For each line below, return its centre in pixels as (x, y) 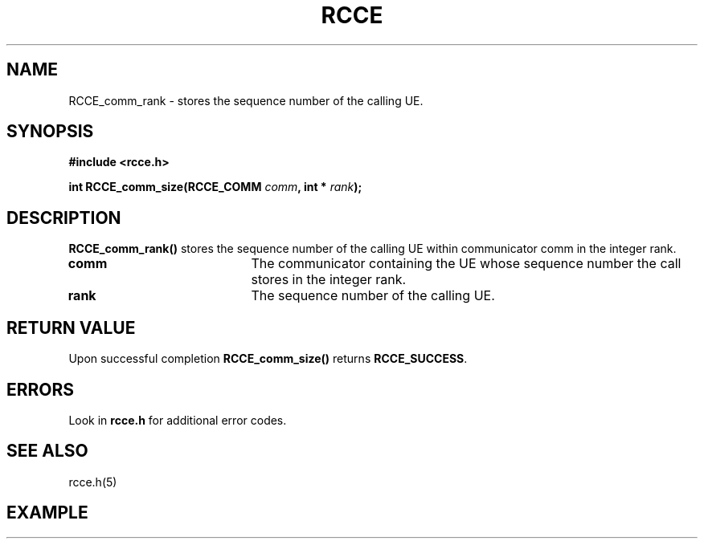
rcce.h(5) (93, 482)
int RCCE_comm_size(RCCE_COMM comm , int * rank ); (215, 187)
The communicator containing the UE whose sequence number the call (466, 264)
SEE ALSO (47, 451)
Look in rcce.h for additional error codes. (178, 420)
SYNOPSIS (50, 132)
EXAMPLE (47, 513)
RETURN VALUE (71, 327)
